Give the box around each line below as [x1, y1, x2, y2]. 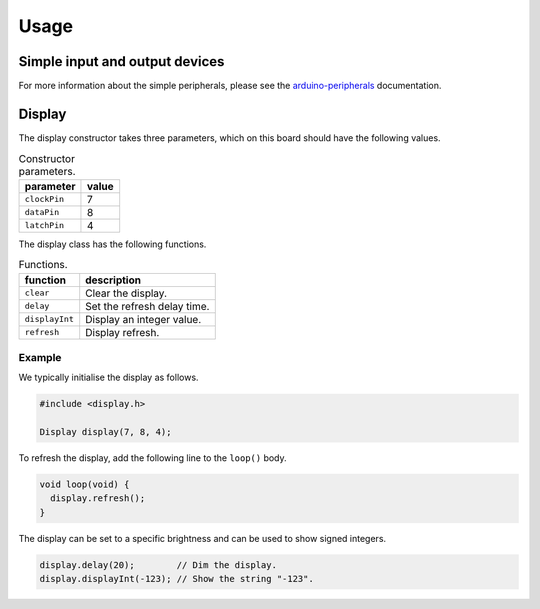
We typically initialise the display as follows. [18, 371, 199, 384]
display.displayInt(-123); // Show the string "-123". [39, 573, 314, 585]
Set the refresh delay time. [85, 299, 210, 313]
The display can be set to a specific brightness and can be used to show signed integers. [18, 532, 387, 544]
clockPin [24, 194, 65, 205]
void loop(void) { [39, 478, 130, 490]
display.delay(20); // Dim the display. [39, 559, 277, 570]
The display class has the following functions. [18, 238, 207, 250]
